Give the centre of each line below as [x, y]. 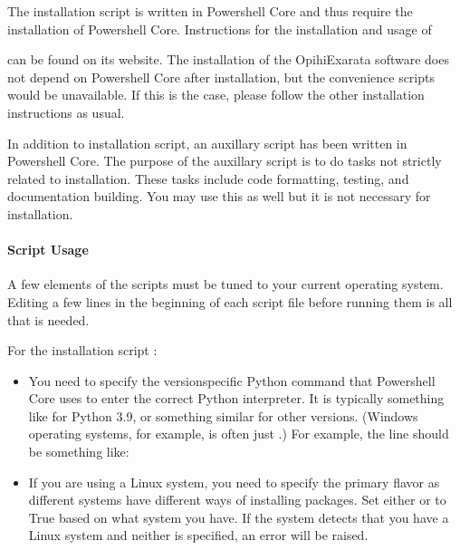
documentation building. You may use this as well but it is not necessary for [219, 196]
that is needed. [48, 319]
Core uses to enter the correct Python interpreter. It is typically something [236, 398]
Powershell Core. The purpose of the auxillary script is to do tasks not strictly [225, 161]
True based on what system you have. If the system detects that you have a [239, 517]
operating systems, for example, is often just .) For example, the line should [239, 434]
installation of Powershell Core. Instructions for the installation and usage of [220, 29]
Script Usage [48, 250]
